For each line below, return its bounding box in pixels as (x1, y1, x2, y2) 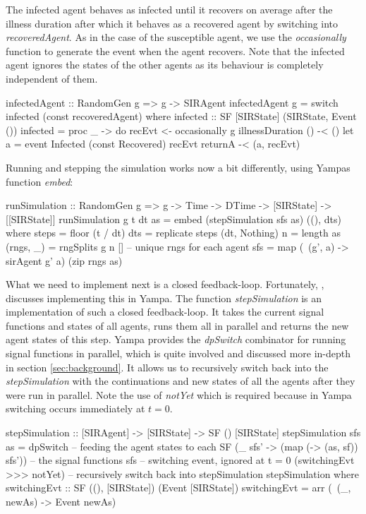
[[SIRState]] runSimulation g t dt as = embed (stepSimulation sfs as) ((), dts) (6, 211, 341, 226)
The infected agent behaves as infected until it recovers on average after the (6, 2, 333, 16)
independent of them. (6, 71, 98, 85)
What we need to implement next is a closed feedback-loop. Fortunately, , (6, 277, 324, 292)
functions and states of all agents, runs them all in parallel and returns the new (6, 318, 349, 333)
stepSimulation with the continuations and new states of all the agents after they (6, 373, 355, 388)
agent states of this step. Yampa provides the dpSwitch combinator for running (6, 332, 346, 347)
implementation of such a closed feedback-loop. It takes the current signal (6, 304, 324, 319)
